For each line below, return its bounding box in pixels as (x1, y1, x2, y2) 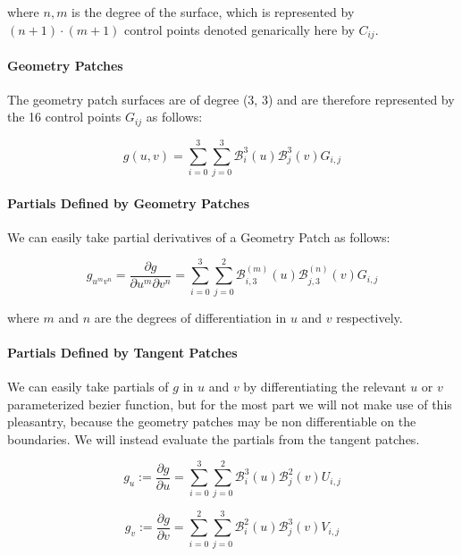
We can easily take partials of (7, 376, 169, 395)
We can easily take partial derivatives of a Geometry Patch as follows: (7, 227, 391, 246)
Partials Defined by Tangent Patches (7, 342, 238, 361)
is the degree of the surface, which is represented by (71, 3, 355, 21)
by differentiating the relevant (243, 376, 407, 395)
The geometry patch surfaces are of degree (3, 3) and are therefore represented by (7, 89, 455, 108)
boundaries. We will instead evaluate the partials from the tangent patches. (7, 429, 420, 448)
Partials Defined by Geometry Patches (7, 193, 250, 212)
